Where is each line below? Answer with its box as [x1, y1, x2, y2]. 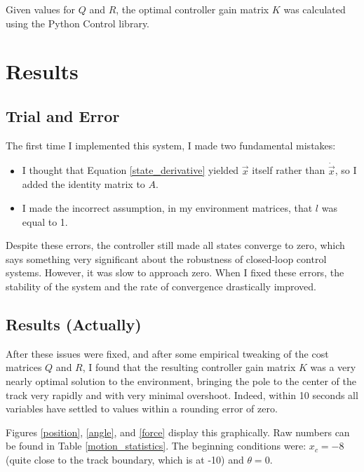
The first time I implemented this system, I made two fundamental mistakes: [6, 137, 336, 152]
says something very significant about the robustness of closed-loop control [6, 251, 327, 266]
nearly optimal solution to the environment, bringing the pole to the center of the [6, 373, 356, 388]
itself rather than [252, 163, 325, 177]
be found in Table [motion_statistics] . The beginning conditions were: [6, 438, 306, 453]
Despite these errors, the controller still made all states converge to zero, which [6, 238, 345, 252]
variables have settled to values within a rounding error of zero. [6, 401, 278, 416]
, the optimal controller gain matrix [116, 2, 269, 16]
